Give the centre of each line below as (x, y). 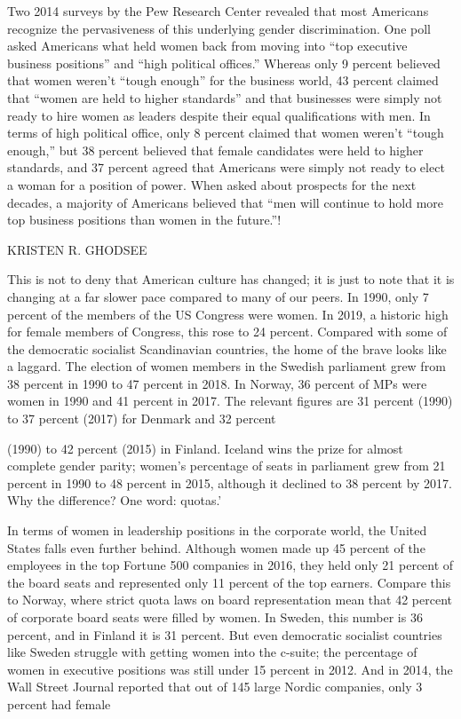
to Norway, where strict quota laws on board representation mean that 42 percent (230, 600)
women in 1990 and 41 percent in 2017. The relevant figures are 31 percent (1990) (230, 401)
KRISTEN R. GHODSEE (77, 249)
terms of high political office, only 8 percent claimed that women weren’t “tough (226, 133)
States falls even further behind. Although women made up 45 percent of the (216, 547)
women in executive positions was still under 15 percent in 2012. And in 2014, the (230, 669)
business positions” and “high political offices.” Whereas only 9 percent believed (224, 63)
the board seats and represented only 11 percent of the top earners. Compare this (229, 582)
